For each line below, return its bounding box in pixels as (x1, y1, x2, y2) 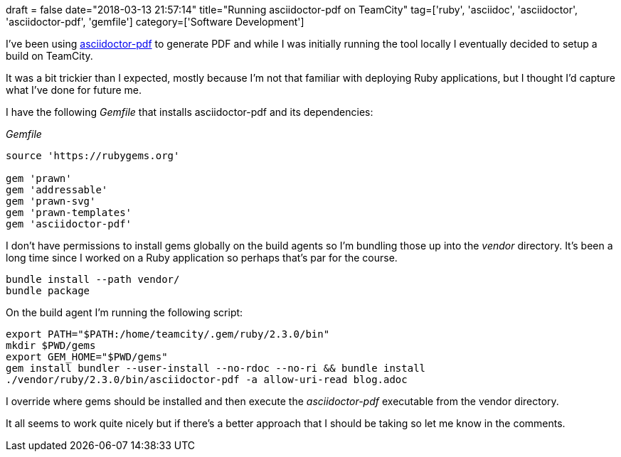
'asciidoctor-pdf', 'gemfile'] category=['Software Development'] (6, 16, 304, 28)
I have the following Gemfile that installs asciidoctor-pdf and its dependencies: (6, 106, 373, 118)
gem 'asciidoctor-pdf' (6, 218, 132, 230)
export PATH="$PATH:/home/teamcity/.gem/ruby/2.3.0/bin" (6, 328, 330, 340)
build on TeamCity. (6, 50, 93, 62)
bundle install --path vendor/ (6, 274, 180, 285)
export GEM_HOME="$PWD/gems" (6, 351, 168, 362)
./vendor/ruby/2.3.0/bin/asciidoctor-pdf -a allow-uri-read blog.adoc (6, 374, 408, 385)
